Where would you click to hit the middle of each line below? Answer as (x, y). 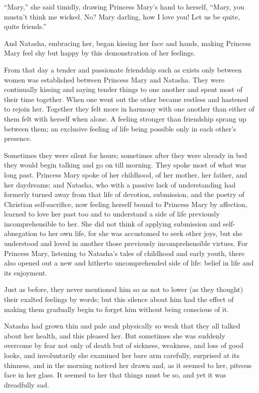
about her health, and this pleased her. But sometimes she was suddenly (115, 335)
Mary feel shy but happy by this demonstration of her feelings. (100, 53)
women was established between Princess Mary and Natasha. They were (114, 79)
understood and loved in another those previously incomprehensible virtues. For (126, 243)
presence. (18, 138)
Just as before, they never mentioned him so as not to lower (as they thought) (124, 289)
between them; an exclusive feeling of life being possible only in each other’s (120, 128)
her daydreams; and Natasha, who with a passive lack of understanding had (120, 184)
